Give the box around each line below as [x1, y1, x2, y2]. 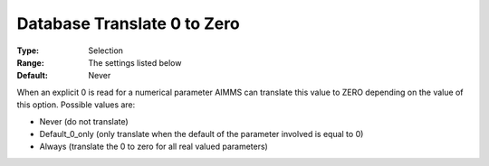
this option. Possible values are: [16, 99, 136, 110]
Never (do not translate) [39, 115, 129, 126]
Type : [16, 45, 40, 56]
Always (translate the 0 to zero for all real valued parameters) [39, 141, 269, 152]
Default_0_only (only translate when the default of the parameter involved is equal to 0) [39, 128, 364, 139]
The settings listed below [88, 57, 182, 68]
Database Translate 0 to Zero [16, 14, 240, 33]
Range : [16, 57, 44, 68]
